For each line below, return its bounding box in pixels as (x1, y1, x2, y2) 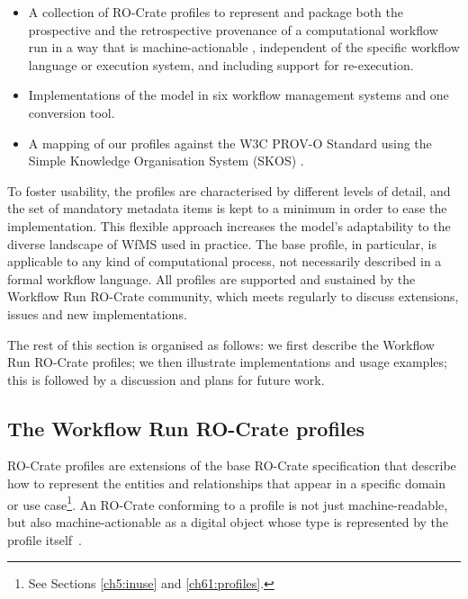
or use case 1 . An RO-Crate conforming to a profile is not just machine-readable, (7, 492, 448, 514)
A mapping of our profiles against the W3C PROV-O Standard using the (28, 133, 432, 152)
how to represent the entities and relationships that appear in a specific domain (7, 474, 446, 493)
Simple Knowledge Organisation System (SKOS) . (28, 151, 304, 170)
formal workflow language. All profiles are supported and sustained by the (7, 269, 416, 288)
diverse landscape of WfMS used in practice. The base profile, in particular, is (7, 234, 436, 253)
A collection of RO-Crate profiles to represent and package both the (28, 3, 404, 21)
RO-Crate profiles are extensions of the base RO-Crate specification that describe (7, 456, 456, 475)
